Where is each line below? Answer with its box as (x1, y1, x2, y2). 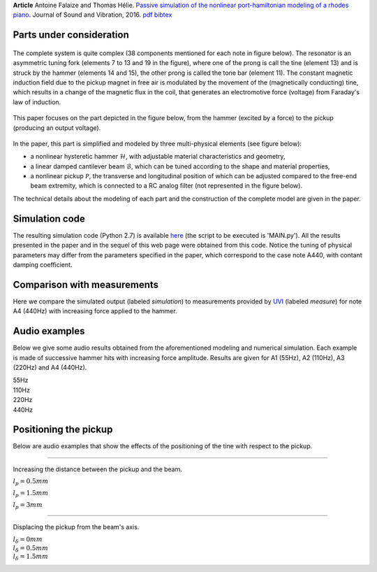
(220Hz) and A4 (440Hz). (13, 363, 87, 371)
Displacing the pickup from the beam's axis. (13, 523, 140, 531)
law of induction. (13, 98, 61, 106)
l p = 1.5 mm (13, 489, 49, 499)
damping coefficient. (13, 260, 73, 269)
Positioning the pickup (13, 424, 113, 436)
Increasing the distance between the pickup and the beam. (13, 465, 183, 473)
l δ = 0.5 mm (13, 544, 49, 554)
